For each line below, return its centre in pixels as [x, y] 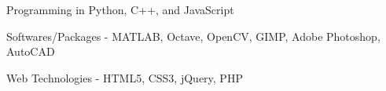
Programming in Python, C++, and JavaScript [120, 9]
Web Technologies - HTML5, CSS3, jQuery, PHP [125, 77]
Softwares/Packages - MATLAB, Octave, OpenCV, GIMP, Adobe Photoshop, [193, 36]
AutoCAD [31, 51]
